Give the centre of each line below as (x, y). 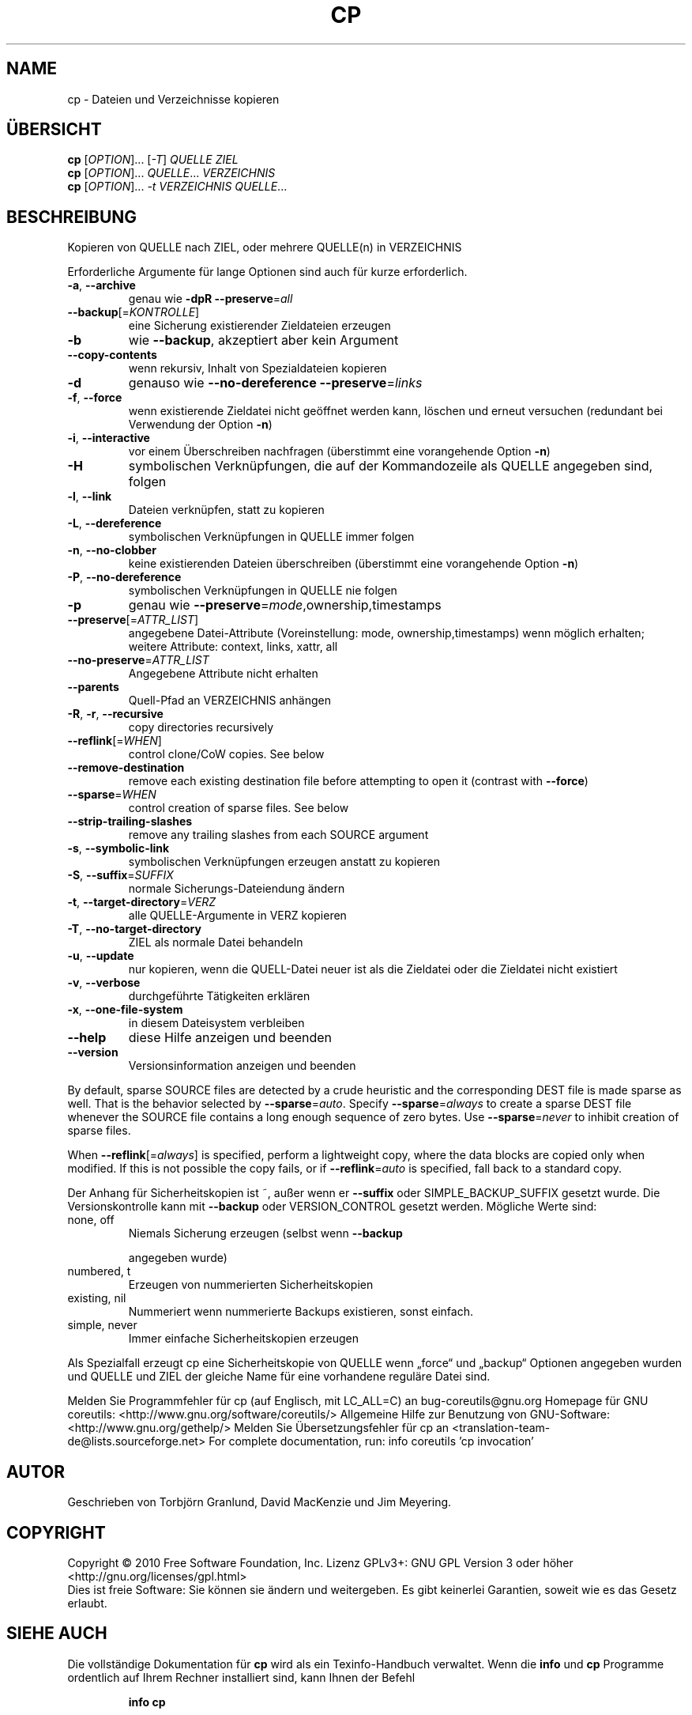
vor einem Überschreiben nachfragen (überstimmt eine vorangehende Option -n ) (339, 451)
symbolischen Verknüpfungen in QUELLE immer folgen (271, 537)
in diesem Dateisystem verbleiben (216, 1023)
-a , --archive (102, 285)
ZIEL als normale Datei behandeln (216, 942)
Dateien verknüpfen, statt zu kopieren (226, 510)
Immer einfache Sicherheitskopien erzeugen (243, 1339)
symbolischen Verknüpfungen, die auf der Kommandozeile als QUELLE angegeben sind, (391, 466)
